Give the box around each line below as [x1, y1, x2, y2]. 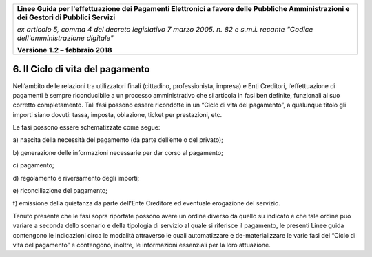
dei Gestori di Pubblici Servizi [17, 12, 116, 22]
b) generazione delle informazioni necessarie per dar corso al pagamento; [12, 148, 223, 156]
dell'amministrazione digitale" [17, 33, 114, 43]
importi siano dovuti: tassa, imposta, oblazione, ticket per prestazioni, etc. [12, 110, 223, 119]
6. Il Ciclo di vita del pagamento [12, 63, 150, 75]
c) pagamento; [12, 161, 54, 169]
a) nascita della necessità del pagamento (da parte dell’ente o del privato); [12, 136, 223, 144]
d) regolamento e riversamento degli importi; [12, 174, 140, 182]
